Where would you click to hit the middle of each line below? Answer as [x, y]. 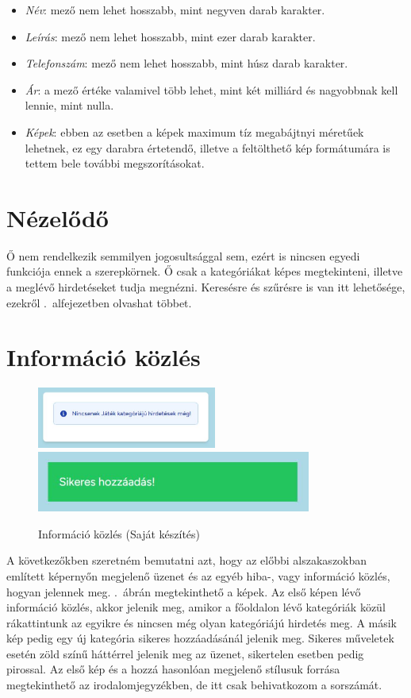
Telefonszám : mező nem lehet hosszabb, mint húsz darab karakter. [186, 63]
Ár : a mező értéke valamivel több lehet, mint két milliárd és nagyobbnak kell [211, 89]
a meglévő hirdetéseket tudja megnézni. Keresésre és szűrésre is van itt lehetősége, [206, 287]
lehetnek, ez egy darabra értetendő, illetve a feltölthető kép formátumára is [207, 147]
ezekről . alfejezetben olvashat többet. [99, 302]
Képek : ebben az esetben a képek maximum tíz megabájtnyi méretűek [194, 131]
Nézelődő [58, 217]
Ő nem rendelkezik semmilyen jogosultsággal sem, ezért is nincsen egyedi [183, 255]
